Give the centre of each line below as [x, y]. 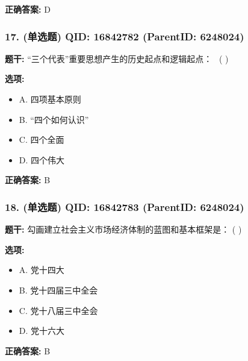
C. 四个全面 [42, 140]
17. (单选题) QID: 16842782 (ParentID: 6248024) [125, 36]
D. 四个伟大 [42, 159]
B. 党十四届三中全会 [58, 290]
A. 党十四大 [42, 270]
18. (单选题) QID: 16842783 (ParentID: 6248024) [125, 206]
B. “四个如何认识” [54, 119]
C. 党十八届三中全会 [58, 310]
